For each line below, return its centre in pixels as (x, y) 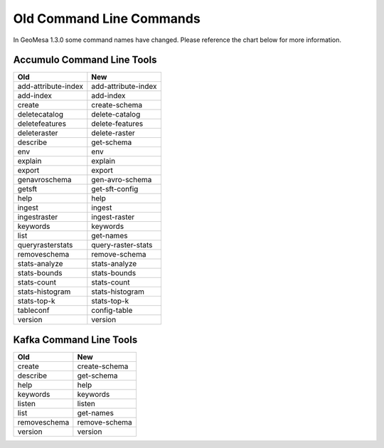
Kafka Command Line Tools (75, 340)
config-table (112, 311)
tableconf (33, 311)
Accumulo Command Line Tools (85, 60)
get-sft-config (115, 189)
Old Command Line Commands (107, 18)
